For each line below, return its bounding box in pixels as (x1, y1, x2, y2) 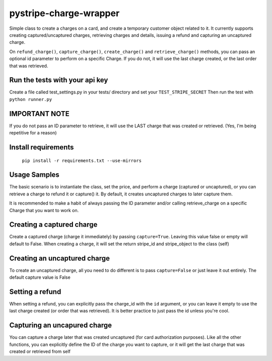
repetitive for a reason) (9, 130, 57, 136)
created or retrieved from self (9, 348, 71, 354)
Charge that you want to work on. (9, 207, 79, 213)
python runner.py (9, 96, 52, 102)
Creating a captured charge (9, 220, 98, 229)
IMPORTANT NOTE (9, 109, 70, 118)
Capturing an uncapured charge (9, 321, 112, 330)
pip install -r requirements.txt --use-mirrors (22, 158, 142, 164)
